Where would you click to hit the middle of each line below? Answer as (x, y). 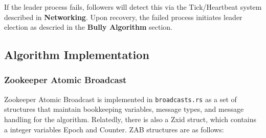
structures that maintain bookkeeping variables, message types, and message (124, 109)
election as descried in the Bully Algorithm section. (88, 27)
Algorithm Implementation (77, 55)
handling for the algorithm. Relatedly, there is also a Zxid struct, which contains (130, 119)
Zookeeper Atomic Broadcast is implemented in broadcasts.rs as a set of (120, 99)
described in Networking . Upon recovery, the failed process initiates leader (123, 17)
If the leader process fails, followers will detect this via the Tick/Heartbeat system (133, 7)
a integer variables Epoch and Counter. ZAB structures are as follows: (114, 129)
